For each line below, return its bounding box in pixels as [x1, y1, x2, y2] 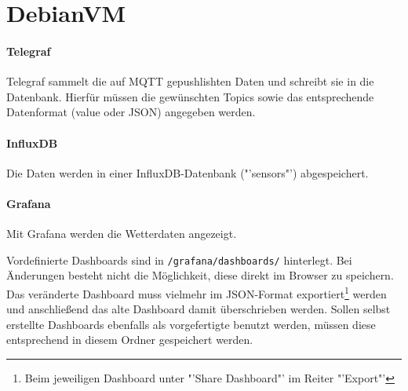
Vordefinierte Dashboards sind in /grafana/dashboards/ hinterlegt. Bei [6, 251, 352, 268]
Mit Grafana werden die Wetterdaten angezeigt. [6, 225, 237, 242]
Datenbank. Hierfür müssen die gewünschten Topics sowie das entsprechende [6, 88, 374, 104]
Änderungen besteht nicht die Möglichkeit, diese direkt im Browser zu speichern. [6, 267, 394, 283]
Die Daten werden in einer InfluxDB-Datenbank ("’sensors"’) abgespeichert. [6, 164, 369, 181]
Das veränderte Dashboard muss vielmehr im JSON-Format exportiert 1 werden [6, 283, 387, 301]
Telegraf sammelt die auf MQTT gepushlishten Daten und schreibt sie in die [6, 73, 374, 90]
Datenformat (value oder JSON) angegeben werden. [6, 104, 256, 120]
